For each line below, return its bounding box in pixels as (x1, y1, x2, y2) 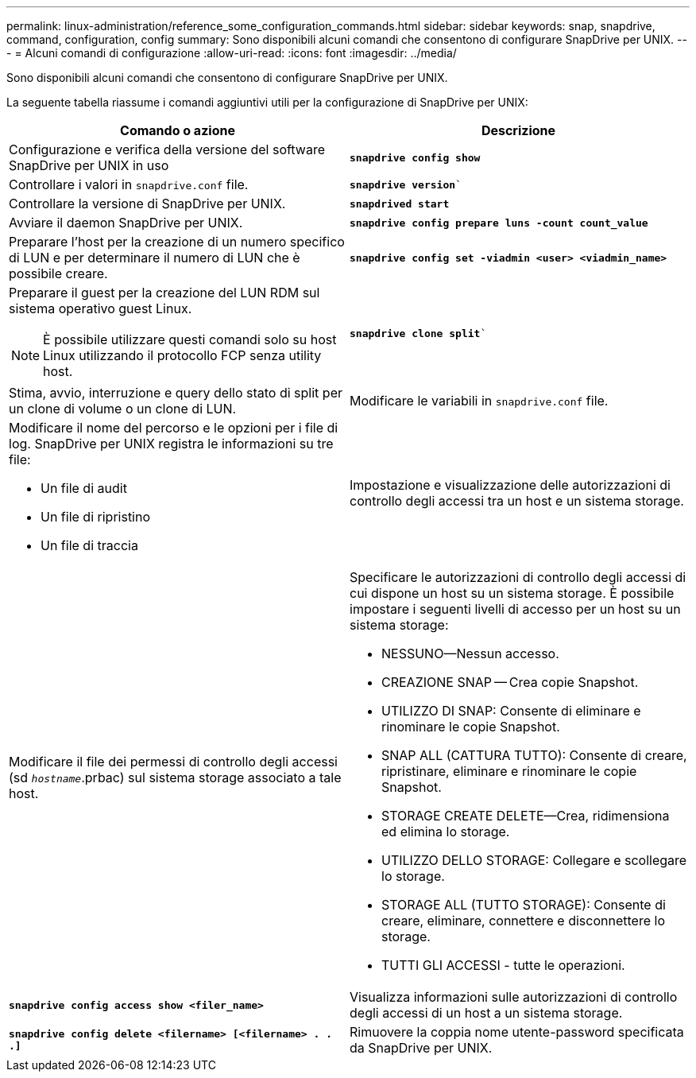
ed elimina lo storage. (381, 824, 510, 840)
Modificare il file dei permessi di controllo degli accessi (9, 754, 338, 770)
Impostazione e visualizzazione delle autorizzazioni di (350, 477, 671, 493)
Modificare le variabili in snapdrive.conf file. (350, 393, 609, 409)
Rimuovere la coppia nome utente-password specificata (350, 1024, 684, 1040)
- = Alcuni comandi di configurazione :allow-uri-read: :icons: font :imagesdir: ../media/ (6, 46, 457, 60)
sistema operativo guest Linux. (9, 301, 192, 316)
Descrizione (481, 122, 556, 138)
